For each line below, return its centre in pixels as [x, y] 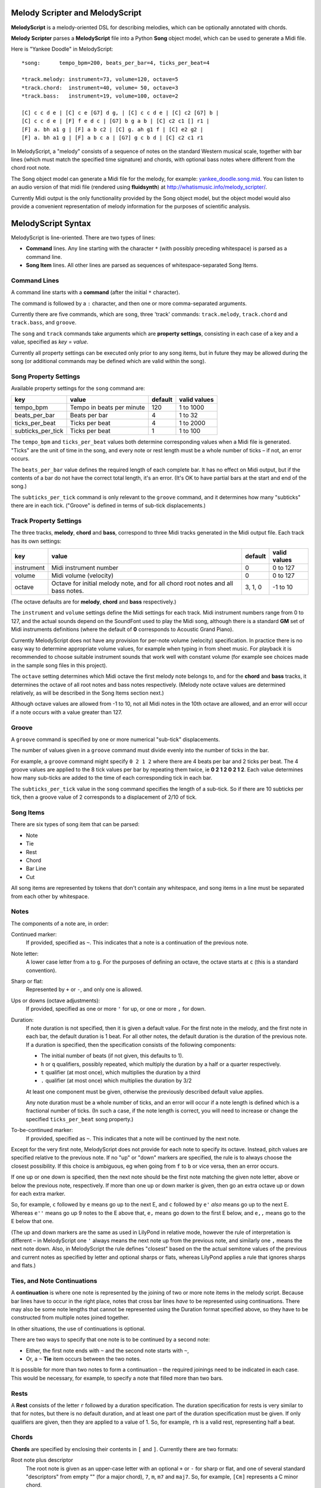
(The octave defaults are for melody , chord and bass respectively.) [94, 602]
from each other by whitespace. [50, 896]
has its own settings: [36, 541]
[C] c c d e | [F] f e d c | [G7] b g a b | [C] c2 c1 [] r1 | [116, 121]
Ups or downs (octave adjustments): [56, 1001]
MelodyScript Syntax [51, 223]
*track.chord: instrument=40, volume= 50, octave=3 [100, 87]
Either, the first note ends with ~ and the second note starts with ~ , [108, 1351]
